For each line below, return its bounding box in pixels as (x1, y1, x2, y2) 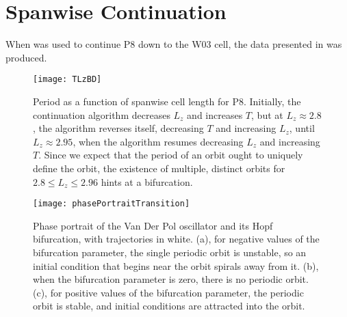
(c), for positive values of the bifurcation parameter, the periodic (33, 285, 304, 299)
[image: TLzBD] (33, 74, 102, 85)
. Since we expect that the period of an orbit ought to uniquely (38, 148, 303, 162)
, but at (251, 107, 283, 122)
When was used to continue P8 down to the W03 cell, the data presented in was (5, 37, 342, 51)
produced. (5, 50, 47, 64)
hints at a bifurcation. (101, 174, 193, 189)
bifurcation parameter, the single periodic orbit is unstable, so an (33, 245, 307, 259)
